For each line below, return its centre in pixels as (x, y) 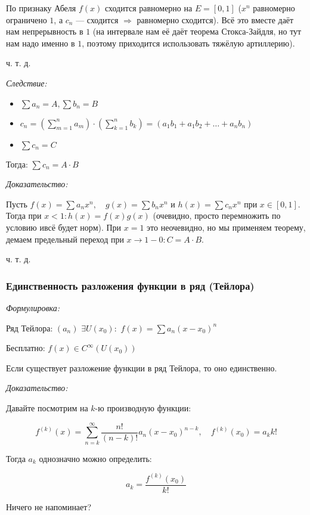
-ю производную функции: (143, 407)
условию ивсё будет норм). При (64, 227)
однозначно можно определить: (95, 458)
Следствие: (27, 83)
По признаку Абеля (41, 8)
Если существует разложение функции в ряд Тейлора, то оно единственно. (142, 367)
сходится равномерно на (148, 8)
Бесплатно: (26, 348)
